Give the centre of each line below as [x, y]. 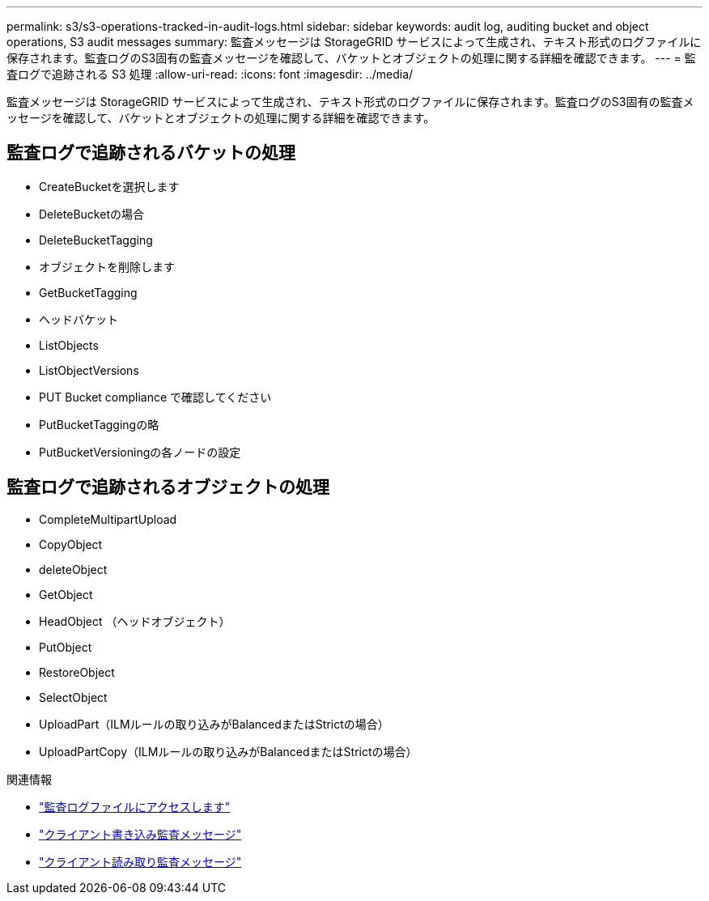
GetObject [66, 594]
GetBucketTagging [88, 292]
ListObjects [69, 345]
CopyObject [71, 544]
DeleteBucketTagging [96, 240]
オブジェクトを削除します [107, 266]
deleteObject [73, 569]
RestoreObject [77, 672]
